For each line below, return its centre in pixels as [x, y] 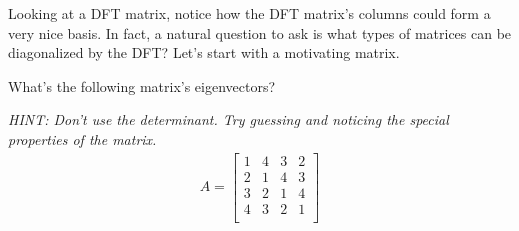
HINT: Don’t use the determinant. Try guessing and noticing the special [228, 119]
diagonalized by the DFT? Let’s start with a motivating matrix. [204, 52]
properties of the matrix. [82, 138]
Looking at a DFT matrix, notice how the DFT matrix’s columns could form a [249, 13]
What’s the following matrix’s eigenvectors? [142, 85]
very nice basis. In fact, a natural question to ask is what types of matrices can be [260, 32]
